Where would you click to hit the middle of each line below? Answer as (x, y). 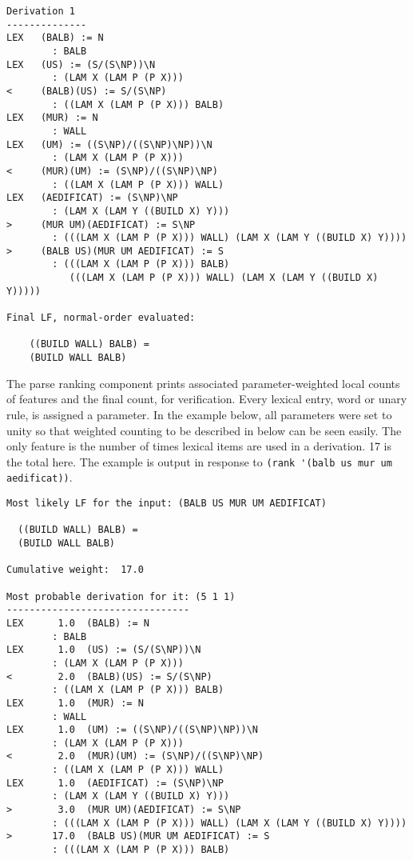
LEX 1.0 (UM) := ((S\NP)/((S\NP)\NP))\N (132, 730)
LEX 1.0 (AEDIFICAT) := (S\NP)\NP (115, 783)
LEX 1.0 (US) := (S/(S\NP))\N (104, 650)
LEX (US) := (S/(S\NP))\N (81, 64)
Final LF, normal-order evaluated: (101, 318)
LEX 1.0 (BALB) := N (78, 623)
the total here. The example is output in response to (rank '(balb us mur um (199, 461)
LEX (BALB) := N (55, 38)
